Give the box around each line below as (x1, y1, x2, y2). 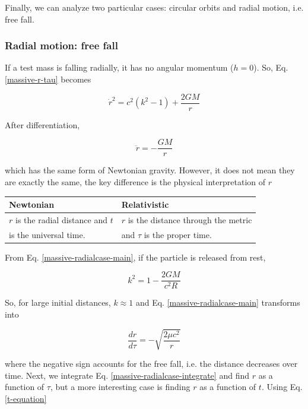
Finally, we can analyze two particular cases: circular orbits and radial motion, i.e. (5, 1, 304, 13)
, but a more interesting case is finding (50, 381, 190, 393)
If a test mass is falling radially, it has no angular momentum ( (5, 61, 234, 74)
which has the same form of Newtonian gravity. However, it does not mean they (5, 164, 295, 176)
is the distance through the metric (128, 213, 252, 226)
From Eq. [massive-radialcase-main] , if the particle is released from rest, (5, 251, 266, 263)
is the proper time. (144, 228, 212, 240)
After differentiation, (5, 118, 80, 131)
